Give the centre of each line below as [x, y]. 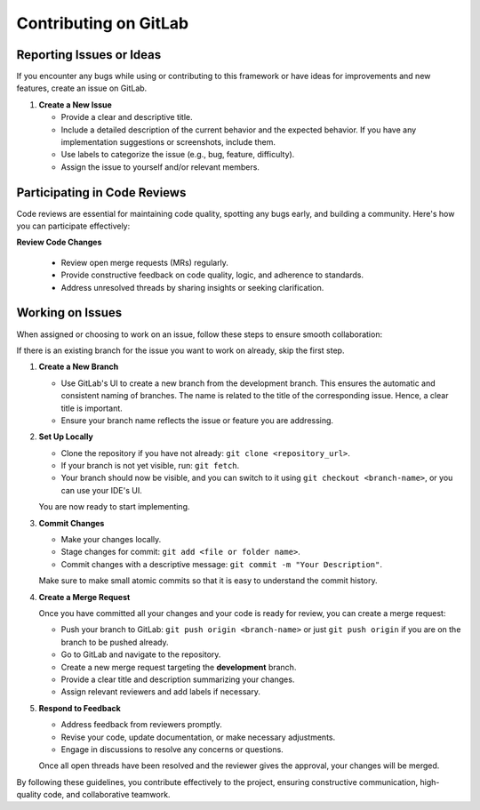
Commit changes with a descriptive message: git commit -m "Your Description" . [221, 564]
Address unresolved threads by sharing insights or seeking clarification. [192, 287]
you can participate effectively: [73, 226]
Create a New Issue [76, 104]
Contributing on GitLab [103, 23]
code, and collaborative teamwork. [107, 795]
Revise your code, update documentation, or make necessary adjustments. [198, 737]
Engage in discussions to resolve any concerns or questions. [172, 749]
